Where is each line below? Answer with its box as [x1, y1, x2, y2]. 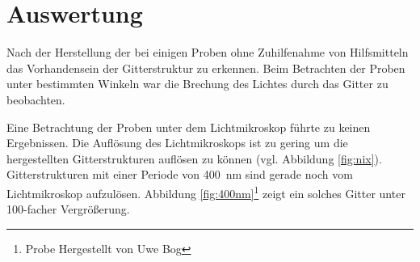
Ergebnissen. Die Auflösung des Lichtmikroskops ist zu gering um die [6, 134, 348, 151]
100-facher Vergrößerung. [6, 201, 130, 218]
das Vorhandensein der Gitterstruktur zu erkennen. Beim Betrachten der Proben [6, 59, 405, 76]
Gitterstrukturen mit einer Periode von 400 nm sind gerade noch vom [6, 166, 353, 183]
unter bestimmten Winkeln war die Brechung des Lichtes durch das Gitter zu [6, 75, 388, 92]
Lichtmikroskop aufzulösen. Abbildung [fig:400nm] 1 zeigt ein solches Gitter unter [6, 182, 405, 201]
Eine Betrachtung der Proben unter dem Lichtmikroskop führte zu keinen [6, 118, 371, 135]
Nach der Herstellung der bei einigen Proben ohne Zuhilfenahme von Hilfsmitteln [6, 44, 409, 61]
